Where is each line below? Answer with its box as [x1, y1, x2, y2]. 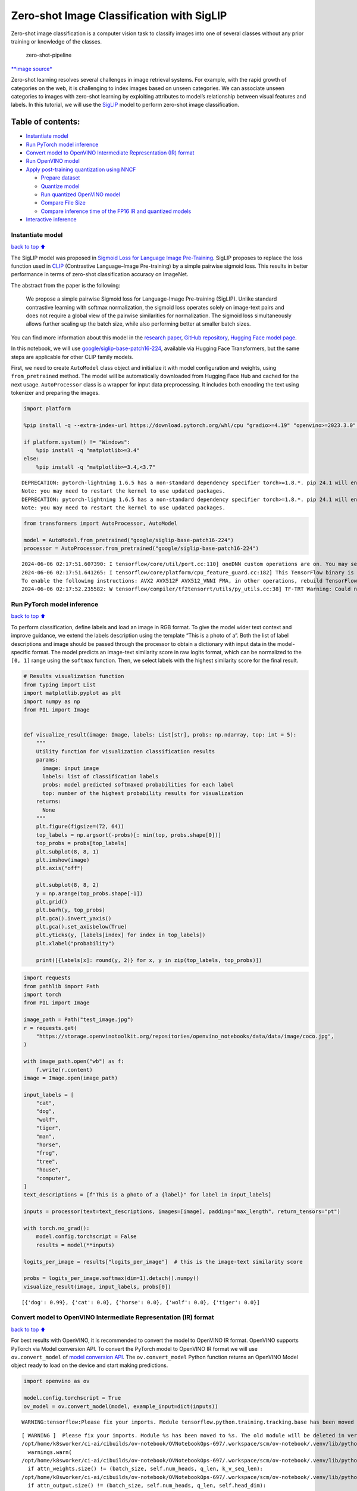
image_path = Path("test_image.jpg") [23, 1016, 134, 1023]
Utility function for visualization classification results [36, 748, 215, 754]
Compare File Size [40, 199, 86, 206]
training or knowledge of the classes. [11, 38, 102, 45]
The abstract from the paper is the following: [11, 282, 121, 289]
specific [11, 648, 31, 655]
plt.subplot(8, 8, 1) [36, 848, 99, 855]
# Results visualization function [23, 673, 124, 680]
